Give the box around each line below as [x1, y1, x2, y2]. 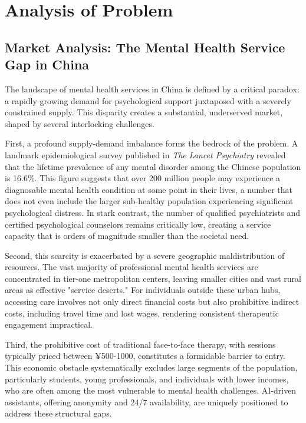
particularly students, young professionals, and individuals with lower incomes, [5, 372, 289, 385]
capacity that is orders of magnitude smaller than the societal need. [5, 229, 249, 242]
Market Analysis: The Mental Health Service [5, 38, 285, 56]
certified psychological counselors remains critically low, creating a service [5, 218, 271, 230]
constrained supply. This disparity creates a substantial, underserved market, [5, 106, 283, 118]
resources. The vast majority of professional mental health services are [5, 261, 258, 273]
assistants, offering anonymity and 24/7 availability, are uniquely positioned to [5, 395, 288, 408]
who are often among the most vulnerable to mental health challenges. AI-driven [5, 384, 297, 397]
